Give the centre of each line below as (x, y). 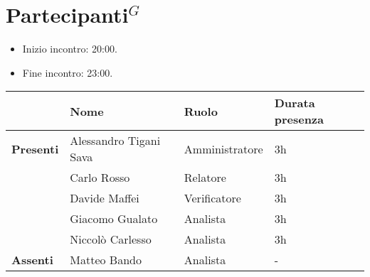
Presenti (35, 148)
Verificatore (212, 198)
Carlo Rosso (100, 178)
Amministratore (223, 148)
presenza (299, 119)
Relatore (205, 178)
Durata (295, 103)
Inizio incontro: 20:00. (70, 49)
